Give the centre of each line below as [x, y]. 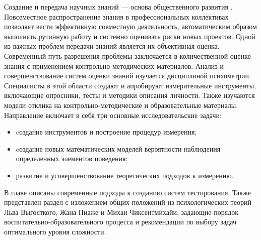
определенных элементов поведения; [72, 158]
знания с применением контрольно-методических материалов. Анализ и [114, 66]
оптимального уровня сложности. [55, 231]
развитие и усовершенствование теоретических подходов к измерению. [125, 175]
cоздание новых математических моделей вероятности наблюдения [118, 148]
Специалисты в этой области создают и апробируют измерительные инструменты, [130, 85]
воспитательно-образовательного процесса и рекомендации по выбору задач [120, 222]
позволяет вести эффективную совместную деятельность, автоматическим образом [130, 26]
